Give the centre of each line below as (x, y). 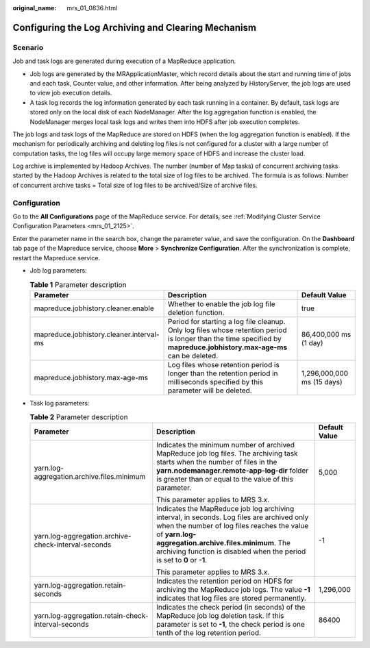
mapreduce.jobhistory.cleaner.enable (94, 308)
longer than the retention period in (223, 373)
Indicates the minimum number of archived (225, 445)
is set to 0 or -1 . (182, 560)
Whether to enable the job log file (222, 303)
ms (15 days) (322, 382)
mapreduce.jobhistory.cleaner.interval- (97, 334)
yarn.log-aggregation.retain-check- (91, 616)
